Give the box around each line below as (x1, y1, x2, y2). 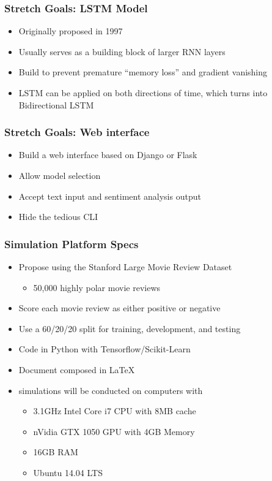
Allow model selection (18, 169, 101, 181)
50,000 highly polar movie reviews (33, 281, 161, 294)
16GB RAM (33, 445, 78, 458)
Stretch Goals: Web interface (4, 124, 150, 140)
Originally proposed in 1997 (18, 25, 123, 37)
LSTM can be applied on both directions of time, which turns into (18, 86, 268, 99)
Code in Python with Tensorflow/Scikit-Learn (18, 343, 191, 355)
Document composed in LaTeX (18, 363, 135, 376)
